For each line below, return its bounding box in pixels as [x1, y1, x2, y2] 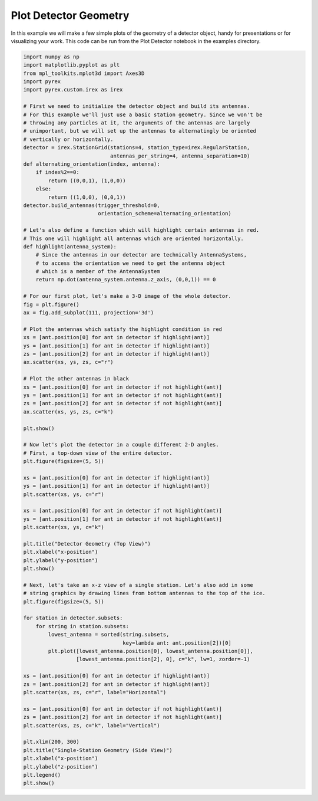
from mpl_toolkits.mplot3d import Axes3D [23, 70, 145, 77]
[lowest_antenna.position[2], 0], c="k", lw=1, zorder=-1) [75, 656, 250, 663]
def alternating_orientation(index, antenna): [23, 161, 160, 168]
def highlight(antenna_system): [23, 243, 117, 250]
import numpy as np [23, 53, 79, 60]
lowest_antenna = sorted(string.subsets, [48, 631, 170, 638]
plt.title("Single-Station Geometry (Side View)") [23, 747, 173, 753]
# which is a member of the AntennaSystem [35, 268, 160, 275]
